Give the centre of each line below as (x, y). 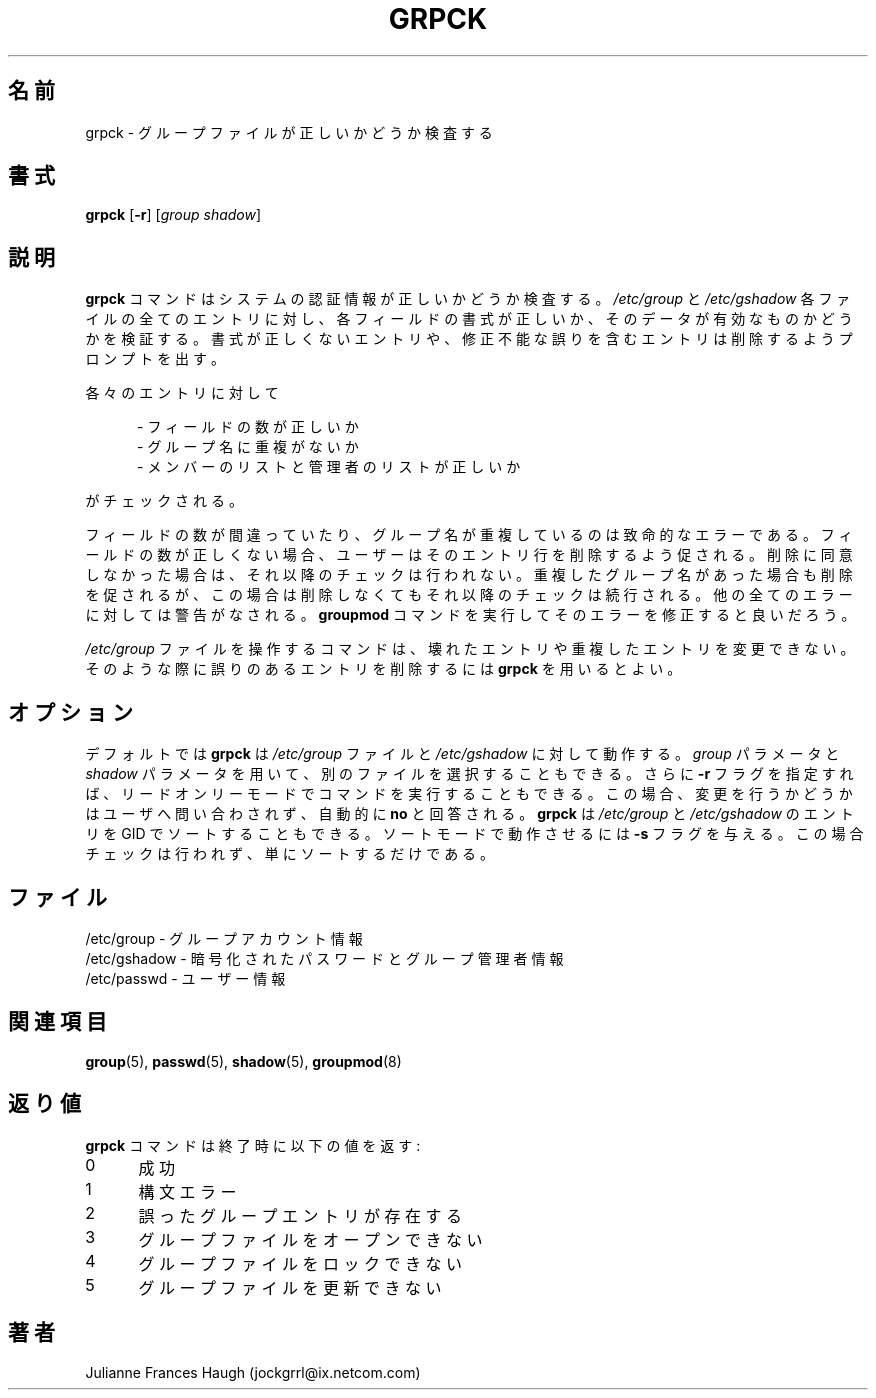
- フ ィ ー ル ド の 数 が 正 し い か (248, 427)
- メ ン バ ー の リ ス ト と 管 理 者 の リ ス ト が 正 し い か (329, 467)
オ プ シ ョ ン (70, 712)
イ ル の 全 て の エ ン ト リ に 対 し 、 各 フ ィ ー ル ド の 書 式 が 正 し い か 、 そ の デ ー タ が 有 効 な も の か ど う (469, 319)
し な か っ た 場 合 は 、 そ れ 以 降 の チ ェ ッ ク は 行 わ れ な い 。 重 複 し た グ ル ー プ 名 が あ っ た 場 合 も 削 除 (469, 575)
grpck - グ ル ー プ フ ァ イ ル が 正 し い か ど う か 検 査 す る (289, 132)
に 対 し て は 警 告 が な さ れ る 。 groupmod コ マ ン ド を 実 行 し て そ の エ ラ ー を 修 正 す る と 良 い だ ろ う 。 (470, 615)
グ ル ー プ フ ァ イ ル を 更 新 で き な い (290, 1287)
